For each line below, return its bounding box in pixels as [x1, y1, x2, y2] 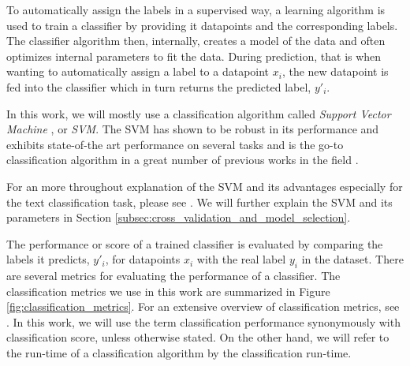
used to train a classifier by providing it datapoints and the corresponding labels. [6, 17, 398, 33]
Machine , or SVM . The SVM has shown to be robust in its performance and [6, 121, 379, 137]
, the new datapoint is [281, 63, 389, 80]
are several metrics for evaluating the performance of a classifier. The [6, 267, 341, 284]
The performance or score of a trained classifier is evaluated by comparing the [6, 235, 383, 252]
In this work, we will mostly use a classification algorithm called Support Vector [6, 105, 391, 121]
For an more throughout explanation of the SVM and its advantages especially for [6, 177, 403, 194]
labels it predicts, [6, 251, 90, 267]
